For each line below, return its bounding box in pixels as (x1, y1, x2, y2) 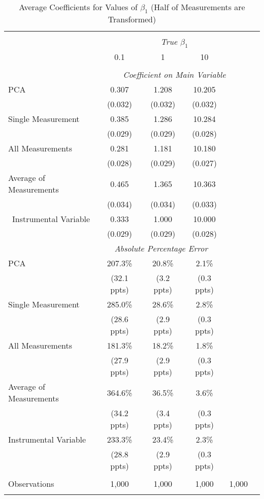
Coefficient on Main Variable (123, 69, 226, 81)
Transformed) (108, 13, 156, 25)
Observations (8, 478, 54, 490)
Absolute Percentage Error (114, 242, 208, 255)
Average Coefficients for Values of (19, 1, 138, 13)
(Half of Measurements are (151, 1, 245, 13)
